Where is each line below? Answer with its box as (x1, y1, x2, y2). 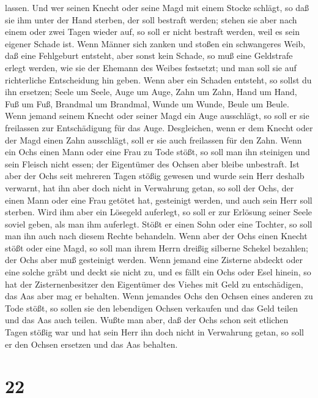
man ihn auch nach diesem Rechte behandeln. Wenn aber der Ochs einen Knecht (5, 229, 308, 242)
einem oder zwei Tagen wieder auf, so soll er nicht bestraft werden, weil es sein (5, 25, 300, 38)
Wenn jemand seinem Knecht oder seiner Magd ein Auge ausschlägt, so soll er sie (5, 109, 309, 122)
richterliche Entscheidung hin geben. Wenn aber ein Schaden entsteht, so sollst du (5, 73, 312, 86)
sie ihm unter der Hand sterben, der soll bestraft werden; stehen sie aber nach (5, 13, 297, 26)
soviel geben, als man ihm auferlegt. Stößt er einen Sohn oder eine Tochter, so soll (5, 217, 312, 230)
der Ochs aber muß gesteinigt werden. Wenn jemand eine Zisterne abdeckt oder (5, 253, 303, 266)
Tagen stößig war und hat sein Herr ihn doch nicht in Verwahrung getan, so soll (5, 326, 304, 339)
